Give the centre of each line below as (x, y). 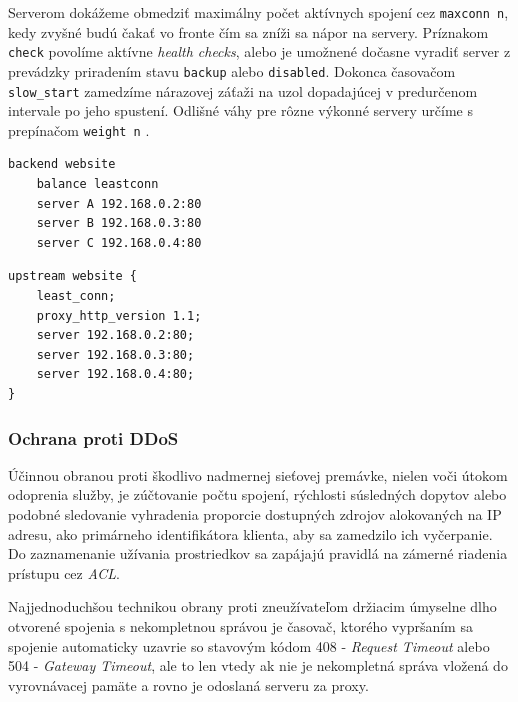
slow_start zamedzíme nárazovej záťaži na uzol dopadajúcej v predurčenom (243, 90)
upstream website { (72, 276)
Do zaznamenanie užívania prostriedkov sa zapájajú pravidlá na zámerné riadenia (258, 553)
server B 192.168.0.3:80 (119, 223)
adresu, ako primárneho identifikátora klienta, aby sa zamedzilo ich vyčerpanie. (250, 533)
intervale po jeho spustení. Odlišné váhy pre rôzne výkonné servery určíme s (240, 110)
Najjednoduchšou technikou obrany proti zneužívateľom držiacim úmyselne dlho (252, 606)
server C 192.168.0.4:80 (119, 242)
